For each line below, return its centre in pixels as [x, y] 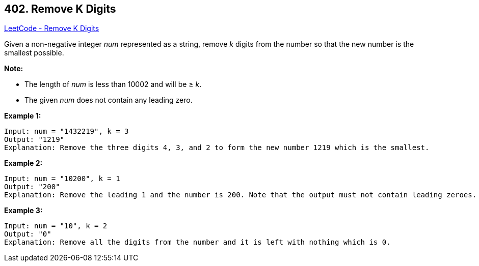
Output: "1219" [34, 140]
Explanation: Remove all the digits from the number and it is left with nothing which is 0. [197, 242]
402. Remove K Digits [60, 9]
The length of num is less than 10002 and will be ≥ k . [113, 84]
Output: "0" [28, 234]
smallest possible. [34, 53]
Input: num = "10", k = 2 [56, 226]
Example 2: [23, 163]
